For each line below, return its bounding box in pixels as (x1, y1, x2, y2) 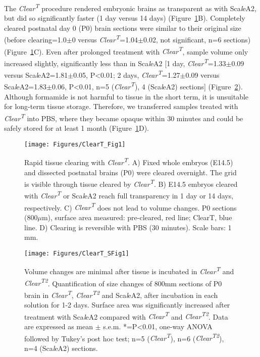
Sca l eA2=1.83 (4, 81, 47, 92)
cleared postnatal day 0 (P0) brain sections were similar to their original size (4, 22, 241, 33)
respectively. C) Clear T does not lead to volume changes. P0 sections (24, 200, 237, 213)
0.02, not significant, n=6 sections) (143, 34, 251, 45)
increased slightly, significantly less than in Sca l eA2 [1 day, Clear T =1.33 (4, 56, 226, 68)
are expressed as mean (24, 321, 93, 331)
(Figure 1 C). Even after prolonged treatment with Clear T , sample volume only (4, 44, 248, 57)
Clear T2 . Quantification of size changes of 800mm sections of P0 (24, 276, 222, 288)
